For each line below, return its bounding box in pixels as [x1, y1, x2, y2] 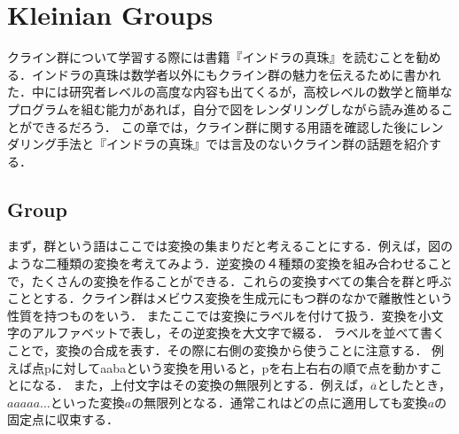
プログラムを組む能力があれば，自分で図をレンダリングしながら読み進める [7, 99, 441, 118]
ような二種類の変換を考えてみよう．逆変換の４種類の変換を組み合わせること [7, 254, 453, 273]
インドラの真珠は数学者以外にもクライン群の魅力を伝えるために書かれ [31, 65, 441, 83]
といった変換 [50, 392, 125, 411]
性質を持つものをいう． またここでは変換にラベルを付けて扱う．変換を [7, 306, 419, 324]
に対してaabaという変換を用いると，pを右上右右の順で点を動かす [51, 358, 431, 376]
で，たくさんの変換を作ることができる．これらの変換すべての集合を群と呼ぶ [7, 271, 452, 290]
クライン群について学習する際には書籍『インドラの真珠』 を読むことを [7, 48, 416, 66]
